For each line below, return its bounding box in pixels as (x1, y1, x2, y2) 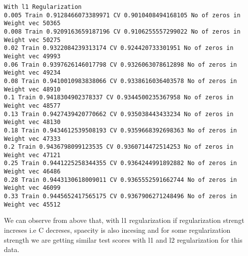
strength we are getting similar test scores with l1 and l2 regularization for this (4, 234, 243, 245)
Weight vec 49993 (4, 52, 61, 60)
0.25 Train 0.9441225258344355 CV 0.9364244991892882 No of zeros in (4, 160, 237, 167)
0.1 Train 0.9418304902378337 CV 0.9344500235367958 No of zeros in (4, 94, 234, 101)
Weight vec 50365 (4, 20, 61, 27)
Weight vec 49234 (4, 69, 61, 77)
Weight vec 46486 (4, 168, 61, 175)
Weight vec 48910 (4, 85, 61, 93)
